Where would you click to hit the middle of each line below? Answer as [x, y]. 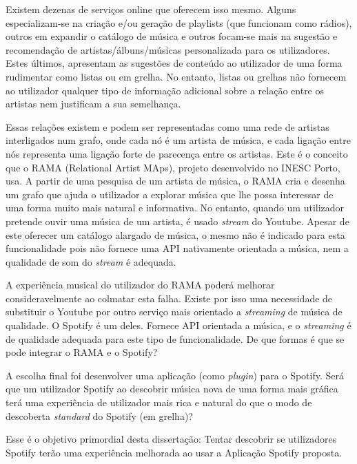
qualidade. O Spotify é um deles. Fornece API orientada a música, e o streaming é [178, 325]
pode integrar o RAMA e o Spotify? [82, 352]
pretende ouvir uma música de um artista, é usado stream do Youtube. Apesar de [177, 221]
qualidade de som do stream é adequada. [91, 261]
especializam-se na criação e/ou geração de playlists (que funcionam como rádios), [179, 22]
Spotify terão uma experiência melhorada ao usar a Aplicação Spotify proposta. [174, 452]
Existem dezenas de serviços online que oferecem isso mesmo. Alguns [151, 9]
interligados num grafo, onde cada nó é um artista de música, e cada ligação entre [178, 140]
